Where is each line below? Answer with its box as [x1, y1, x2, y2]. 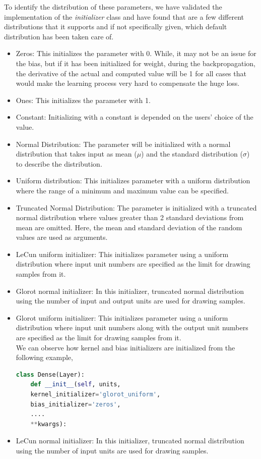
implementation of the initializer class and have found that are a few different [4, 11, 244, 22]
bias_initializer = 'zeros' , [30, 400, 121, 408]
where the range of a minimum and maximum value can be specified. [16, 185, 229, 195]
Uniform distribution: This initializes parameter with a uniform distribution [16, 175, 250, 186]
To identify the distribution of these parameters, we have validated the [4, 2, 222, 12]
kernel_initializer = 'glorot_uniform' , [30, 391, 161, 398]
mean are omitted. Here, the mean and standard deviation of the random [16, 222, 242, 232]
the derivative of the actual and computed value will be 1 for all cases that [16, 68, 246, 78]
